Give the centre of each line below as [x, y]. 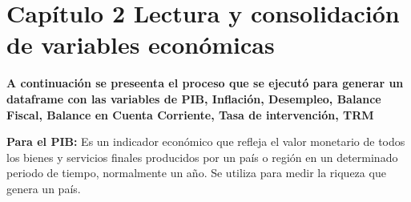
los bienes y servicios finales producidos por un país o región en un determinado [202, 157]
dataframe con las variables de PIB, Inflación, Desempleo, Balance [194, 98]
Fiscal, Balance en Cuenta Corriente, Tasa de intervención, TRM [190, 114]
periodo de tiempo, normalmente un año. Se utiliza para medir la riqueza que [196, 173]
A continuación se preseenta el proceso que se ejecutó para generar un [205, 83]
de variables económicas [141, 44]
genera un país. [44, 188]
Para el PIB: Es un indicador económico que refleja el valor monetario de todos [206, 141]
